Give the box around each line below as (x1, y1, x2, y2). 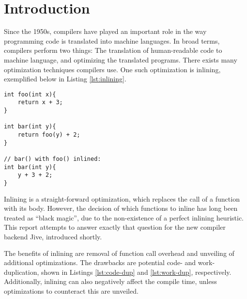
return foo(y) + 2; (17, 131, 80, 138)
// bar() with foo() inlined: (4, 155, 101, 162)
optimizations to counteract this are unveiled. (4, 285, 139, 296)
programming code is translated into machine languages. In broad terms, (4, 35, 220, 46)
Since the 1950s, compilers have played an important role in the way (4, 26, 207, 36)
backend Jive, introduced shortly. (4, 231, 102, 241)
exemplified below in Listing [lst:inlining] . (4, 74, 126, 84)
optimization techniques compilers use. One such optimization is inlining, (4, 64, 221, 74)
